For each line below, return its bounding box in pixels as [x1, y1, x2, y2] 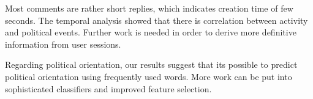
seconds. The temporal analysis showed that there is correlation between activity [5, 13, 308, 26]
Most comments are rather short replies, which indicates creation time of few [5, 2, 293, 14]
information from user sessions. [5, 37, 121, 50]
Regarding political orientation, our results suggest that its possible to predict [5, 58, 298, 71]
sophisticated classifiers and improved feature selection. [5, 82, 212, 95]
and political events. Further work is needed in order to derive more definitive [5, 26, 296, 38]
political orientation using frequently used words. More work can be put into [5, 70, 292, 82]
